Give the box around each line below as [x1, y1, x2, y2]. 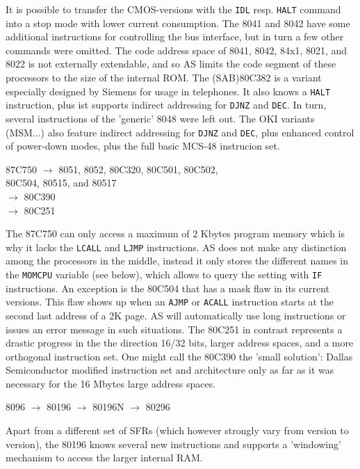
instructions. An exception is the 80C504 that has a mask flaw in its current [6, 280, 330, 295]
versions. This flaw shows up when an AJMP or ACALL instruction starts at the [6, 294, 334, 309]
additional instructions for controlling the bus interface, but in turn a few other [6, 29, 344, 44]
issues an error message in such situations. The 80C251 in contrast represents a [6, 321, 343, 336]
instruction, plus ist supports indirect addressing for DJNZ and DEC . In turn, [6, 97, 327, 112]
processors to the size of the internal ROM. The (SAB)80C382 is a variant [6, 70, 322, 85]
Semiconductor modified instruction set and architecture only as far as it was [6, 363, 334, 377]
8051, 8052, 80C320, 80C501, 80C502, [58, 161, 218, 176]
